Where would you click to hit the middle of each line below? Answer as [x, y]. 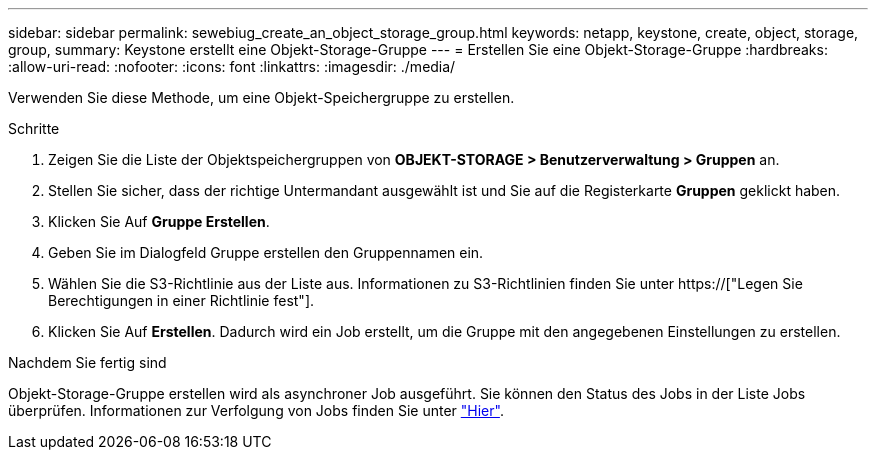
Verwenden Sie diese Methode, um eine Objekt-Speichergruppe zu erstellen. [261, 97]
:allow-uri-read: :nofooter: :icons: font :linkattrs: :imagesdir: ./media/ [232, 66]
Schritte [34, 128]
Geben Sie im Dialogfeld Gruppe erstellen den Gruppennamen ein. [266, 252]
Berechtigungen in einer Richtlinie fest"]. [181, 300]
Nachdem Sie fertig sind [87, 362]
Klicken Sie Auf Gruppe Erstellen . [159, 221]
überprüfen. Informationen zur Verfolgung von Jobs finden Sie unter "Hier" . [256, 410]
